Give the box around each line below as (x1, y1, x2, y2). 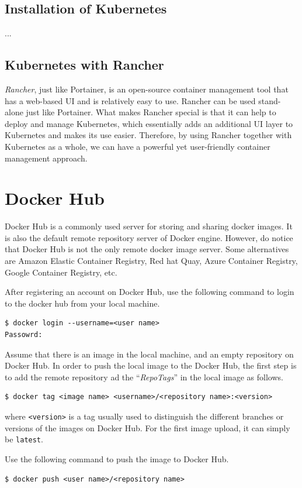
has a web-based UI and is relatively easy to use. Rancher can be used (5, 94, 256, 106)
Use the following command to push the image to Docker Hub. (5, 452, 229, 465)
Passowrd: (5, 331, 43, 339)
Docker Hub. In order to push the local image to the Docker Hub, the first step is (5, 359, 297, 372)
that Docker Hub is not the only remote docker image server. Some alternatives (5, 243, 289, 255)
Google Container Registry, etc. (5, 266, 117, 278)
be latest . (5, 433, 43, 445)
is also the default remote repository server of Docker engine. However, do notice (5, 231, 293, 243)
